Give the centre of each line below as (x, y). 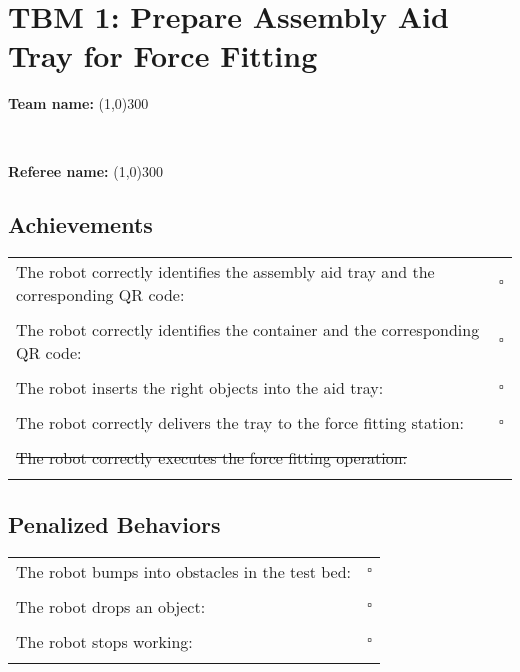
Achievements (80, 224)
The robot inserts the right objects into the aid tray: (200, 388)
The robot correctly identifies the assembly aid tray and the (225, 272)
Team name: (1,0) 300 (78, 103)
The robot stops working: (104, 641)
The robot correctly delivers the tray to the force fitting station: (240, 423)
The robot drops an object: (111, 606)
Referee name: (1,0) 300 (85, 170)
